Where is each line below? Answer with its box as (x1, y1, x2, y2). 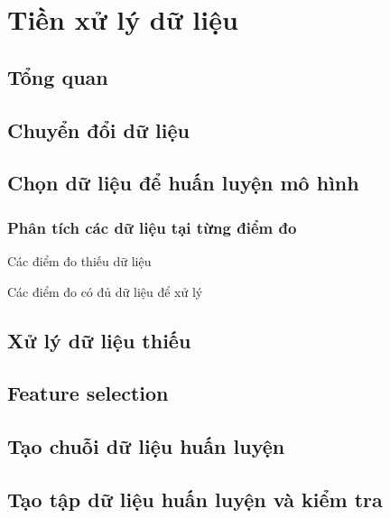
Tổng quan (7, 62, 108, 90)
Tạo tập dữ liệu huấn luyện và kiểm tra (7, 485, 383, 513)
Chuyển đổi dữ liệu (7, 116, 190, 143)
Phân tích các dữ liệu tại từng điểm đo (7, 216, 297, 238)
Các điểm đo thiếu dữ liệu (7, 251, 152, 270)
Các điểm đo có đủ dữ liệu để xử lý (7, 282, 203, 301)
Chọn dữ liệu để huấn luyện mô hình (7, 169, 359, 197)
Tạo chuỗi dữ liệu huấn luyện (7, 432, 285, 460)
